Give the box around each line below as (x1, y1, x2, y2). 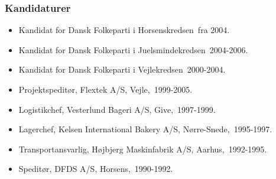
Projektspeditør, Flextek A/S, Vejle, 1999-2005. (18, 83, 193, 95)
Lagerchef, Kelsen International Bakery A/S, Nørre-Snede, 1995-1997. (18, 123, 272, 135)
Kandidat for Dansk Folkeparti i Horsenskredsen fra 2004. (18, 24, 230, 36)
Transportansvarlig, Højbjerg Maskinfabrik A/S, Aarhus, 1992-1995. (18, 142, 267, 155)
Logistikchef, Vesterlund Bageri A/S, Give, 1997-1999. (18, 103, 216, 115)
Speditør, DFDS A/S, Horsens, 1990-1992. (18, 162, 173, 175)
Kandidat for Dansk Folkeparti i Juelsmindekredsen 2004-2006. (18, 43, 248, 56)
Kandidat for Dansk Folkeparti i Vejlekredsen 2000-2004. (18, 63, 226, 76)
